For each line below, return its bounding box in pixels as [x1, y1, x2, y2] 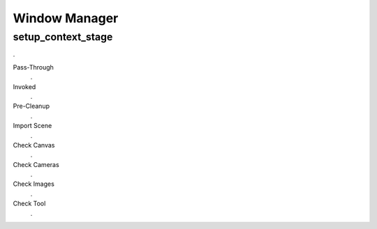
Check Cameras [13, 160, 59, 168]
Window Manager [13, 10, 119, 26]
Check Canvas [13, 141, 55, 149]
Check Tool [13, 199, 46, 208]
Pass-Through [13, 63, 54, 71]
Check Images [13, 180, 55, 188]
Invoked [13, 82, 36, 90]
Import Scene [13, 122, 52, 130]
